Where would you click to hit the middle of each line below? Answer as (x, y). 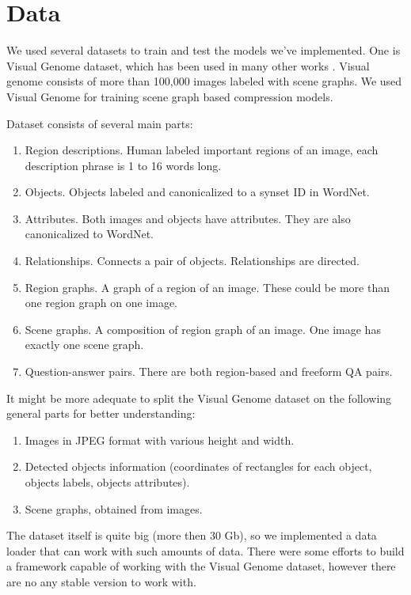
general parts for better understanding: (101, 413)
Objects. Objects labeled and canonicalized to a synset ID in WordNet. (197, 192)
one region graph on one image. (101, 303)
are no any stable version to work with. (101, 581)
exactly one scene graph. (84, 345)
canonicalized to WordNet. (89, 234)
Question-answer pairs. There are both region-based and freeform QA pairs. (209, 371)
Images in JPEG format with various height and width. (160, 440)
